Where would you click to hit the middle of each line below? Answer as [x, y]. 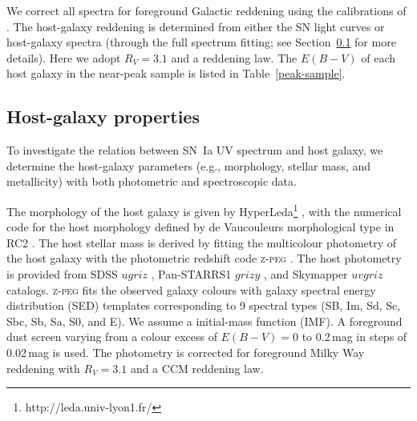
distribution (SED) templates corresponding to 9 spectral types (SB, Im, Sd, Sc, [204, 305]
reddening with [43, 368]
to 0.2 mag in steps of [354, 337]
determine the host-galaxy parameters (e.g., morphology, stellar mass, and [189, 165]
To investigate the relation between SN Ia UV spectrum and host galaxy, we [195, 150]
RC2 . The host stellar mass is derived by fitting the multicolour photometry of [202, 242]
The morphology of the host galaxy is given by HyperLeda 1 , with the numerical [204, 210]
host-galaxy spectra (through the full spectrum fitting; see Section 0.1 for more [201, 42]
